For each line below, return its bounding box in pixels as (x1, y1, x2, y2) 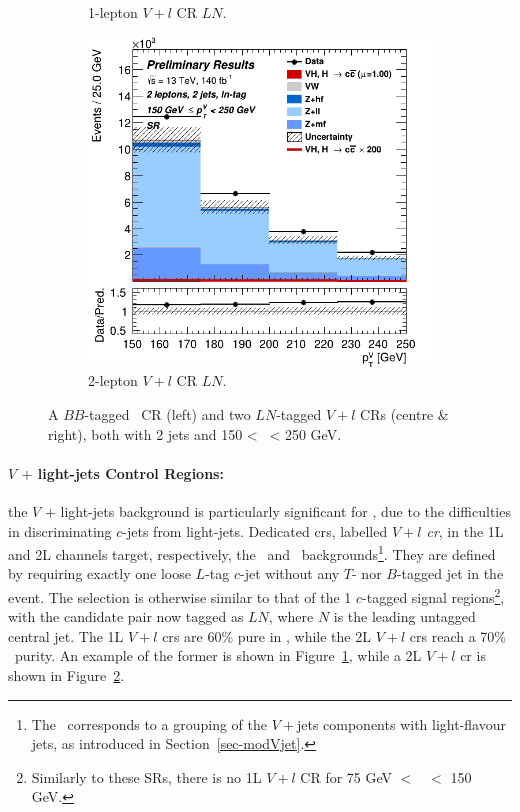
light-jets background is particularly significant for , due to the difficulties (60, 500, 511, 521)
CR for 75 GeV (300, 766, 393, 787)
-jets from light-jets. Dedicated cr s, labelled (122, 520, 388, 541)
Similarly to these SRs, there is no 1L (31, 766, 262, 787)
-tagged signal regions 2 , (362, 583, 505, 607)
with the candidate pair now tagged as (8, 606, 244, 627)
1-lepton (88, 2, 138, 22)
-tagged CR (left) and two (84, 403, 251, 424)
